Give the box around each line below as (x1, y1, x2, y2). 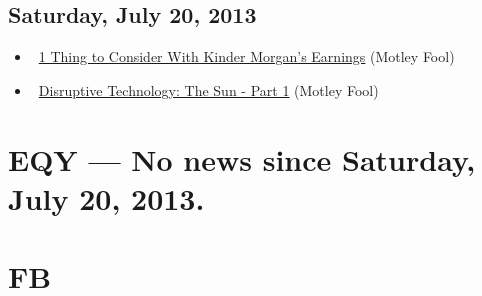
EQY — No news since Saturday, (8, 138, 476, 179)
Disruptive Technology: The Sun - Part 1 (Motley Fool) (38, 79, 379, 100)
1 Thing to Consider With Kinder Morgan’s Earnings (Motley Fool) (38, 46, 455, 67)
